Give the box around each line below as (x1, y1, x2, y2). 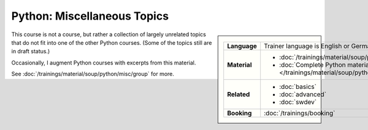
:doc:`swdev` (279, 97, 317, 106)
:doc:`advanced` (279, 90, 327, 98)
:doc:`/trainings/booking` (264, 109, 335, 117)
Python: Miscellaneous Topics (11, 9, 169, 23)
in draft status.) (11, 48, 50, 55)
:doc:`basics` (279, 82, 317, 91)
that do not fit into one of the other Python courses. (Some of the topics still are (11, 39, 212, 46)
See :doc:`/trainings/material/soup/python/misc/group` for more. (11, 71, 175, 78)
